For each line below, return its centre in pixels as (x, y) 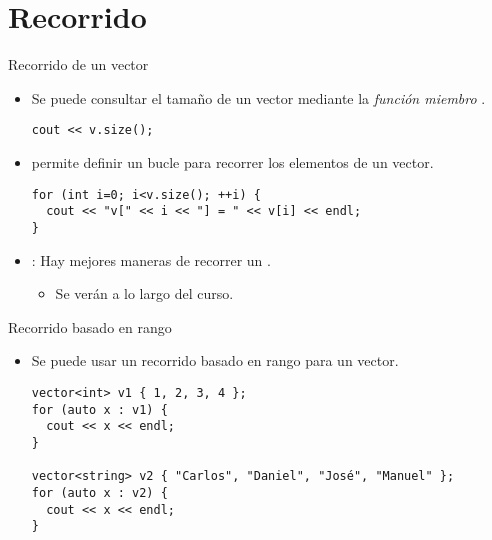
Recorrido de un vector (78, 64)
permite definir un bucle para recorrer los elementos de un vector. (232, 161)
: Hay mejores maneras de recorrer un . (151, 259)
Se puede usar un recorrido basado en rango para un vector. (215, 360)
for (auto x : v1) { (99, 409)
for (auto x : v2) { (99, 492)
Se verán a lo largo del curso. (144, 293)
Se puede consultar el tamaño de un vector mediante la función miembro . (258, 97)
